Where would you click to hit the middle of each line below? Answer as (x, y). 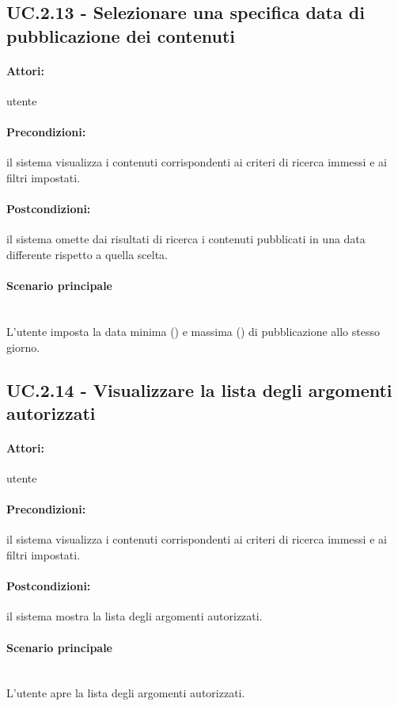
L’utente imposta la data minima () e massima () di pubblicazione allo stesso (193, 331)
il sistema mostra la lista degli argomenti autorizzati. (135, 616)
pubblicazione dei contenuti (121, 35)
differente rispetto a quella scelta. (87, 254)
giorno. (23, 347)
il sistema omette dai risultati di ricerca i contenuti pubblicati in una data (186, 239)
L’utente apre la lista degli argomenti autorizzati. (126, 693)
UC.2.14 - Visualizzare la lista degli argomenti (199, 389)
